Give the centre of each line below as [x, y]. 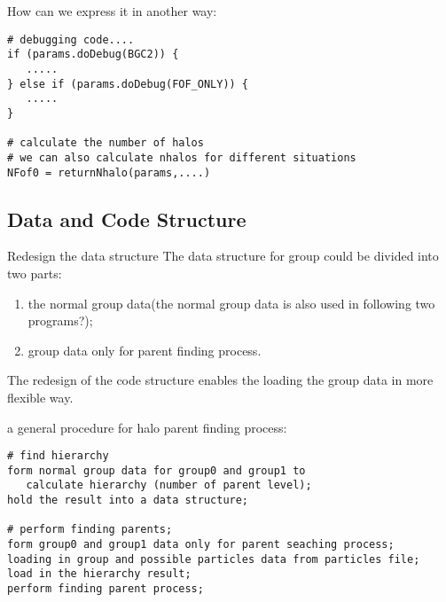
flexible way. [40, 397]
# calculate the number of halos [106, 143]
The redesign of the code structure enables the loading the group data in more [220, 380]
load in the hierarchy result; [99, 574]
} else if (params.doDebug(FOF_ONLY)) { [128, 84]
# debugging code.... [71, 39]
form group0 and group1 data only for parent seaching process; [201, 545]
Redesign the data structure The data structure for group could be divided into [223, 256]
